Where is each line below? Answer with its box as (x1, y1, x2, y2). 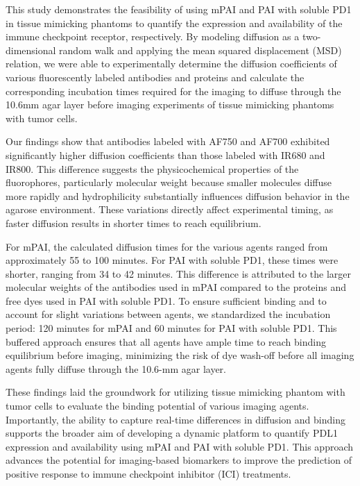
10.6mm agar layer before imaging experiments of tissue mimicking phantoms (6, 97, 334, 112)
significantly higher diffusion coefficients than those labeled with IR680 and (6, 147, 325, 162)
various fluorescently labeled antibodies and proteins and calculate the (6, 69, 305, 84)
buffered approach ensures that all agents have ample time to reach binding (6, 334, 326, 349)
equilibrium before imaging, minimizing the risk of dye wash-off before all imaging (6, 348, 354, 362)
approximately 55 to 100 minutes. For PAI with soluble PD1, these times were (6, 253, 338, 267)
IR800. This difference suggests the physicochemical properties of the (6, 161, 299, 176)
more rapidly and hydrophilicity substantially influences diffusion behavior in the (6, 188, 350, 203)
